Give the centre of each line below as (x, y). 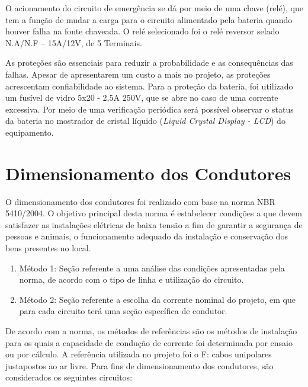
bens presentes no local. (48, 248)
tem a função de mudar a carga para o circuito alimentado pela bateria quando (149, 19)
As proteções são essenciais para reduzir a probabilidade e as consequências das (149, 63)
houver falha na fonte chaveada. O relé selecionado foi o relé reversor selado (142, 31)
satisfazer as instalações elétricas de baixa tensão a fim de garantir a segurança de (154, 224)
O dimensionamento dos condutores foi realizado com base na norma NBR (140, 201)
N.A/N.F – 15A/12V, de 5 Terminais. (74, 42)
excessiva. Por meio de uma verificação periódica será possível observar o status (150, 109)
